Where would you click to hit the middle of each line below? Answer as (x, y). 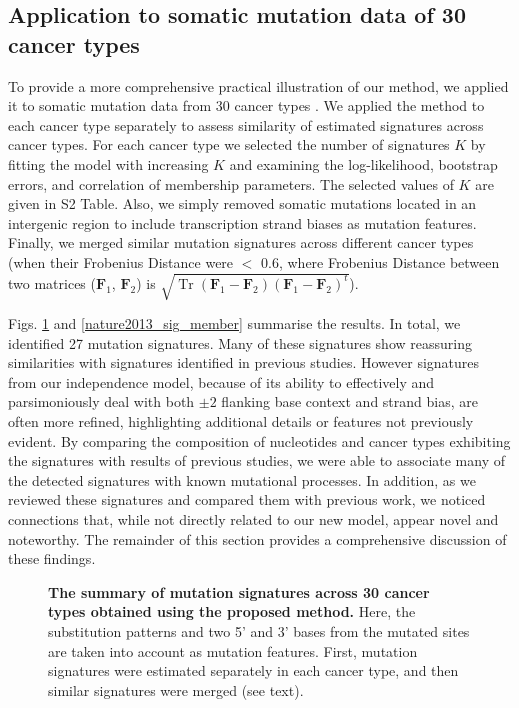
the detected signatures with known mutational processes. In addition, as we (242, 479)
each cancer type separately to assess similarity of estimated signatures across (246, 124)
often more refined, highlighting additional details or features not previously (241, 421)
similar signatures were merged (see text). (176, 689)
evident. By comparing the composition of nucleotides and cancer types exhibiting (259, 440)
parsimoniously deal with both (101, 401)
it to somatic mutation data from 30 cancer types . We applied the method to (246, 105)
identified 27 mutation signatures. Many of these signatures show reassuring (240, 342)
